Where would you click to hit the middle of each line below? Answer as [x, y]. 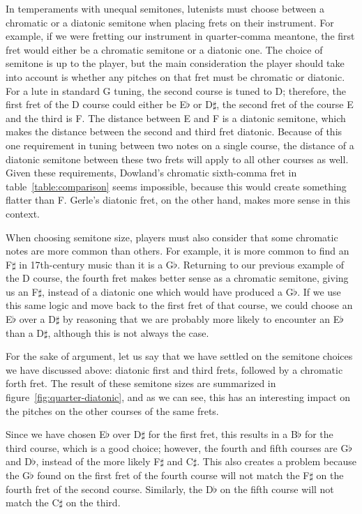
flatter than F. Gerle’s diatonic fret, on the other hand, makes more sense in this [178, 200]
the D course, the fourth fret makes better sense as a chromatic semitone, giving [177, 278]
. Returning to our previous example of [261, 264]
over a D [37, 319]
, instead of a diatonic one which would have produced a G [168, 291]
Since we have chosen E [56, 434]
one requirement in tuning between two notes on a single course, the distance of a [180, 145]
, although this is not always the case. [128, 332]
